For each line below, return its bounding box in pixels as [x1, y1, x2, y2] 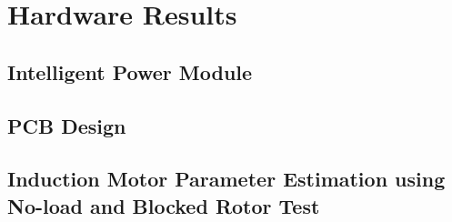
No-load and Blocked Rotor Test [7, 191, 320, 219]
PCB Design [7, 111, 126, 139]
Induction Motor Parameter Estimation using [7, 165, 446, 193]
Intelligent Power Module [7, 57, 253, 86]
